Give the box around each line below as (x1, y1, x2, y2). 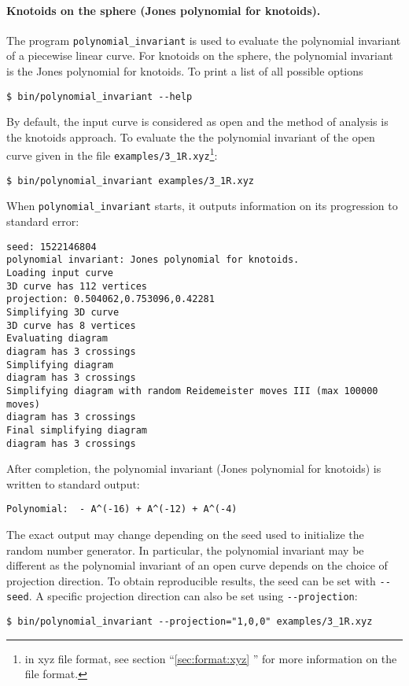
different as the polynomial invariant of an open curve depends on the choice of (6, 557, 388, 574)
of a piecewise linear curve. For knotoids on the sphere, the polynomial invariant (6, 47, 393, 64)
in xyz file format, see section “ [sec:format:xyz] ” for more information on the (24, 650, 397, 666)
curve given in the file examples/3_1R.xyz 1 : (6, 145, 218, 164)
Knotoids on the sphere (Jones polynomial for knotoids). (6, 2, 321, 18)
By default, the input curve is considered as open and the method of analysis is (6, 113, 389, 130)
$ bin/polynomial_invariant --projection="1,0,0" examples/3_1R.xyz (6, 616, 373, 628)
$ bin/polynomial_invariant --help (6, 90, 193, 102)
